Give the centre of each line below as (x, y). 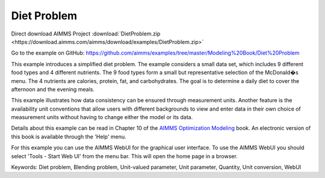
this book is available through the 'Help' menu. (69, 137)
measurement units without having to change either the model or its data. (102, 117)
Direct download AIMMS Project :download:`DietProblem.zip (86, 34)
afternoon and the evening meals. (53, 89)
